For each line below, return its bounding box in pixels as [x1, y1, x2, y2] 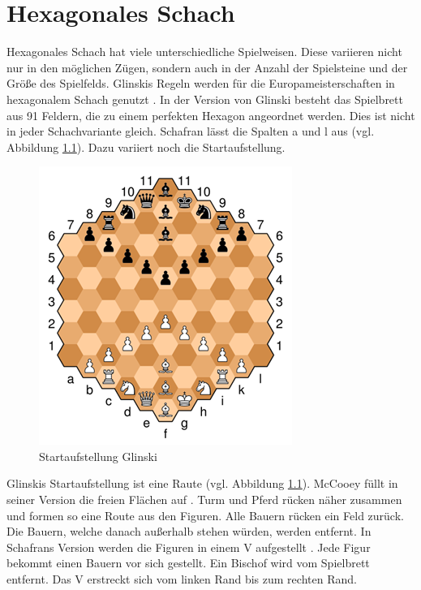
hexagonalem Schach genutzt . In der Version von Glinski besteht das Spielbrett [6, 90, 403, 107]
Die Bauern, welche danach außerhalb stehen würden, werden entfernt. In [6, 523, 372, 540]
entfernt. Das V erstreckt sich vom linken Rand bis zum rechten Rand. [6, 571, 357, 588]
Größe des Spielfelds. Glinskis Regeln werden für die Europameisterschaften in [6, 75, 395, 92]
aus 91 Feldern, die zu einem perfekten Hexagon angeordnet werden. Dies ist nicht [6, 106, 415, 123]
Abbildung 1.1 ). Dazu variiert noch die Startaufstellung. [6, 138, 286, 155]
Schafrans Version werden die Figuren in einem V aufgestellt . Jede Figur [6, 538, 371, 555]
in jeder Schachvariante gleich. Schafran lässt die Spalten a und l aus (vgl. [6, 123, 375, 140]
